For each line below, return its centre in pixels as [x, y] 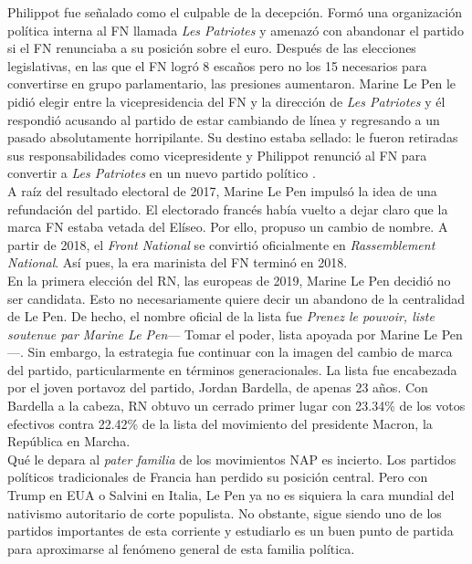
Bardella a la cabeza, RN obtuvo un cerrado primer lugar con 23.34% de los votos [236, 406]
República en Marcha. [69, 441]
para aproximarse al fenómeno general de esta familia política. [181, 548]
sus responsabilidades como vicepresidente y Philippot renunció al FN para [217, 155]
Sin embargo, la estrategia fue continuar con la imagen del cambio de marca [240, 352]
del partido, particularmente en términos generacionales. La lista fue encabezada [232, 369]
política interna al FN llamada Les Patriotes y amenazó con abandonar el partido [236, 30]
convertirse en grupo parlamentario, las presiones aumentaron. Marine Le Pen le [232, 84]
